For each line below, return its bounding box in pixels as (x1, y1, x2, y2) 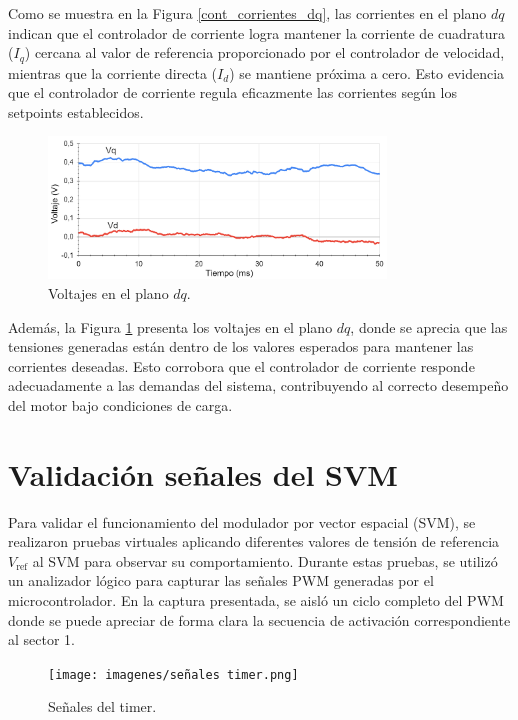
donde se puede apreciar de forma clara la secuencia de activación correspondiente (8, 609, 511, 630)
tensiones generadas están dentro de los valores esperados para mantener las (8, 336, 474, 357)
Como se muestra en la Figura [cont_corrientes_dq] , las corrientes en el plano (8, 3, 487, 23)
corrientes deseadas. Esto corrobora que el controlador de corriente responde (8, 355, 475, 376)
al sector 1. (8, 629, 75, 650)
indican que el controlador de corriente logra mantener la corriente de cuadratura (8, 22, 506, 43)
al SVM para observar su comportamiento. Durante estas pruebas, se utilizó (32, 550, 498, 571)
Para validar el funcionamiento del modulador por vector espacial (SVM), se (8, 511, 476, 532)
